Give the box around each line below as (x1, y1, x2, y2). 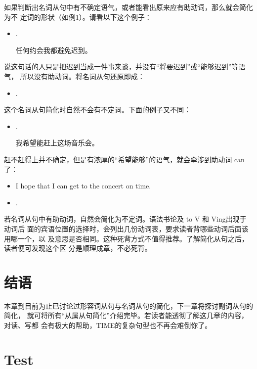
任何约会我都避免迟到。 (15, 45, 92, 55)
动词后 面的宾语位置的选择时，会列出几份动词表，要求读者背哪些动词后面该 (4, 223, 249, 233)
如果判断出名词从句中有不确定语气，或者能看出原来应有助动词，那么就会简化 (4, 2, 253, 12)
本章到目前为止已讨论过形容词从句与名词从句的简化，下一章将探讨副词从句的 (4, 300, 253, 311)
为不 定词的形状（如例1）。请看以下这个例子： (4, 11, 152, 22)
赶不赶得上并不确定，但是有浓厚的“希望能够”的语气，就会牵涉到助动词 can (4, 154, 245, 164)
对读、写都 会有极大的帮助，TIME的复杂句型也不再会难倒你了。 (4, 320, 212, 330)
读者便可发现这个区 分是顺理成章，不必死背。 (4, 243, 152, 253)
